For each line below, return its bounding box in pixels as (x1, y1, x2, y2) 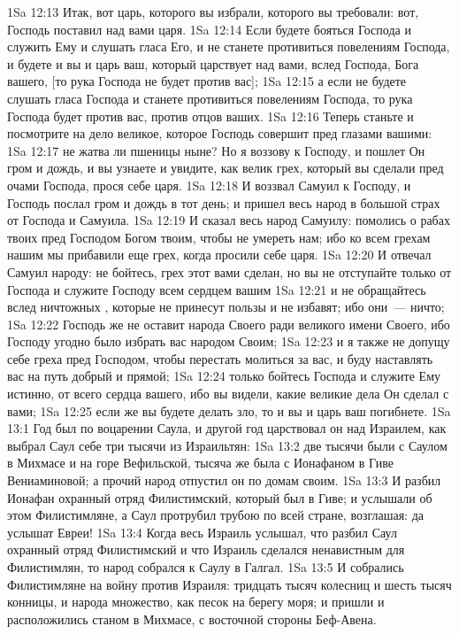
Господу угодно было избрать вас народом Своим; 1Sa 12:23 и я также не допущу (7, 332, 450, 351)
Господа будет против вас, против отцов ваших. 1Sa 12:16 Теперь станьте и (7, 106, 414, 125)
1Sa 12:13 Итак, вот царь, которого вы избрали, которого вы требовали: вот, (7, 3, 419, 20)
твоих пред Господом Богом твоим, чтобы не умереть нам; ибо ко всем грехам (7, 228, 431, 246)
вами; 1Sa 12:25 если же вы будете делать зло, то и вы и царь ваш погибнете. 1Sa (7, 401, 451, 420)
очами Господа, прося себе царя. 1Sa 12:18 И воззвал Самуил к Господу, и (7, 175, 411, 194)
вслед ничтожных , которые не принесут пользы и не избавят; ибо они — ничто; (7, 298, 445, 316)
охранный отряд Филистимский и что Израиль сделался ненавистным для (7, 540, 405, 559)
